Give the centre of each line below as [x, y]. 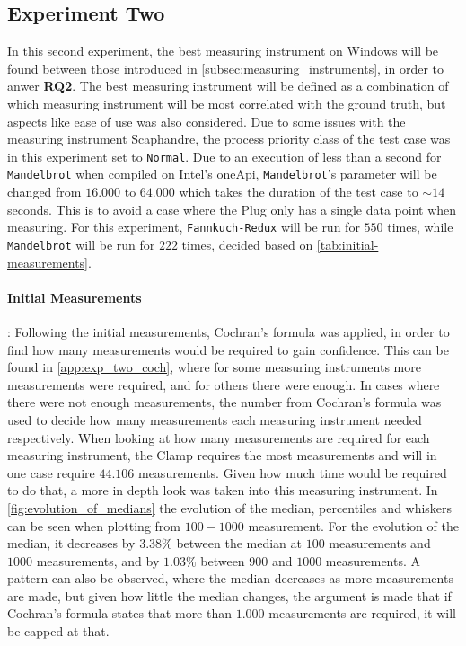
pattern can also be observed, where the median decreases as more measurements [230, 578]
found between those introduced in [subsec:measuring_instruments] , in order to [226, 68]
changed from [44, 192]
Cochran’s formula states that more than [120, 613]
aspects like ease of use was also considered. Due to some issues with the [207, 121]
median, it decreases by [71, 543]
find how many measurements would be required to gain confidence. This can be [228, 349]
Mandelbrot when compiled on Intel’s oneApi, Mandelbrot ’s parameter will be [222, 174]
